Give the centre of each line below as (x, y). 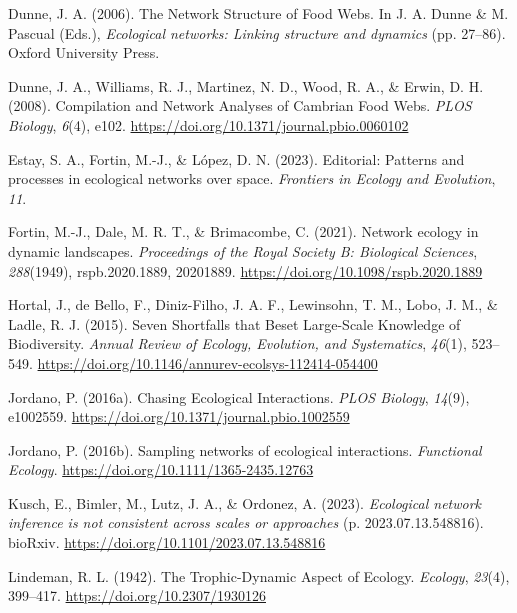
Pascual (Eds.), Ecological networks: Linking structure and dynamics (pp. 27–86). (257, 32)
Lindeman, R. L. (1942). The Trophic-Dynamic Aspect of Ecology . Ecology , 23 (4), (259, 575)
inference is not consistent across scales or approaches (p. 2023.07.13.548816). (246, 522)
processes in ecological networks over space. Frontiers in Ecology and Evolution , (252, 178)
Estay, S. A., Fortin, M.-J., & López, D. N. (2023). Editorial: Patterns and (236, 158)
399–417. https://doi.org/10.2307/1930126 (137, 595)
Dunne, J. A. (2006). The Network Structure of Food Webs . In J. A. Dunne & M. (258, 13)
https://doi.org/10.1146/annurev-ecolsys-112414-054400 (207, 362)
